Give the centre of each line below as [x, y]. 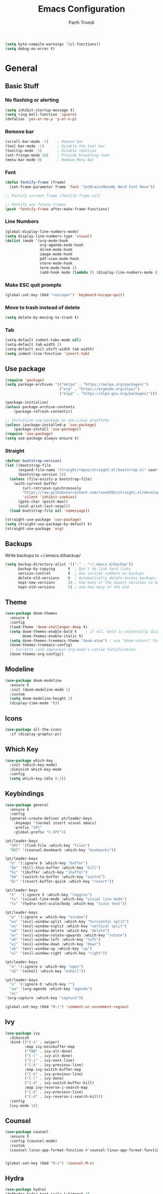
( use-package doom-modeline [33, 680]
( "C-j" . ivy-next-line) [50, 1060]
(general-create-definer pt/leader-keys [51, 819]
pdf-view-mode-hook [59, 259]
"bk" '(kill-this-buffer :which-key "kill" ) [55, 868]
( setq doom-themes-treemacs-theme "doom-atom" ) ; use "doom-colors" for [84, 641]
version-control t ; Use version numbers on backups [81, 574]
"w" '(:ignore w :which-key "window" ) [49, 917]
